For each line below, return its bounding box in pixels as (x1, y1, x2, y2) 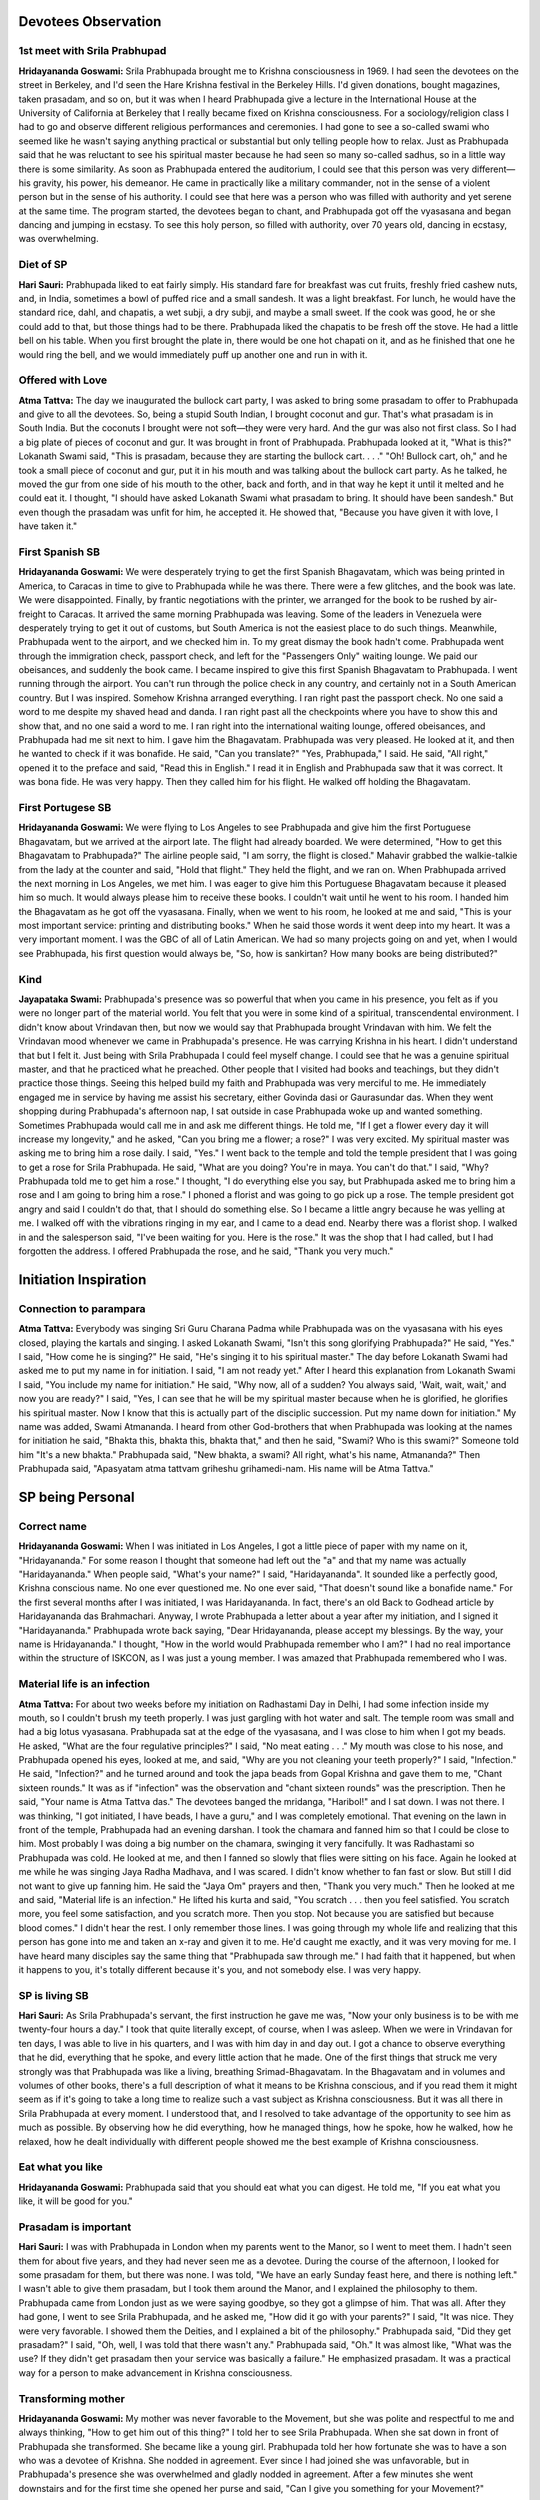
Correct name (18, 1519, 87, 1533)
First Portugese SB (18, 800, 112, 814)
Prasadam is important (18, 2220, 132, 2234)
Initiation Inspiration (18, 1271, 147, 1288)
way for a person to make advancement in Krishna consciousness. (18, 2366, 293, 2379)
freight (18, 608, 47, 620)
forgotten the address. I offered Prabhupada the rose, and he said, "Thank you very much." (18, 1245, 394, 1257)
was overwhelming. (18, 233, 99, 245)
